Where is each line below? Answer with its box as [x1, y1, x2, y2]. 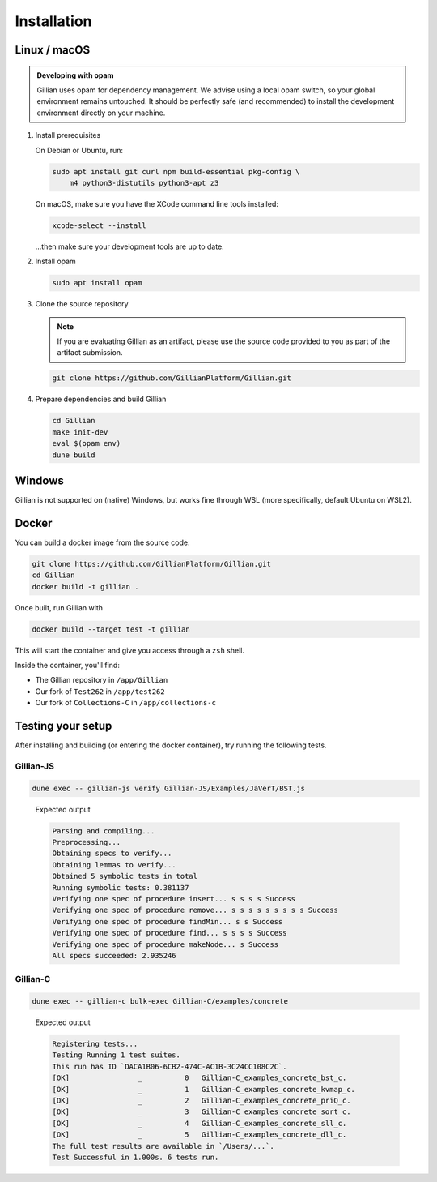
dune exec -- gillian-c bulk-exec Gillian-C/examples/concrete [32, 997, 289, 1006]
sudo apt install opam [52, 278, 142, 288]
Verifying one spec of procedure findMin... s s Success [52, 917, 283, 926]
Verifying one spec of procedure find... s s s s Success [52, 928, 287, 938]
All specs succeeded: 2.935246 [52, 951, 177, 960]
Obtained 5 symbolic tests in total [52, 872, 198, 881]
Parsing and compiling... [52, 826, 155, 835]
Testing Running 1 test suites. [52, 1051, 181, 1060]
